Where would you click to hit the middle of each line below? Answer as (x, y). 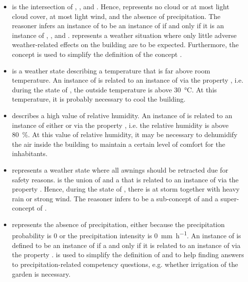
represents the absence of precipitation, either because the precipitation (118, 224)
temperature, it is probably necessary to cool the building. (99, 99)
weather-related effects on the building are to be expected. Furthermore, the (125, 44)
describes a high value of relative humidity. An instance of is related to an (122, 115)
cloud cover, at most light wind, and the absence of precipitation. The (116, 16)
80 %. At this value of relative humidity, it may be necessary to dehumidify (125, 134)
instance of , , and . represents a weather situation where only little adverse (124, 35)
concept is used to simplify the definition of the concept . (97, 54)
